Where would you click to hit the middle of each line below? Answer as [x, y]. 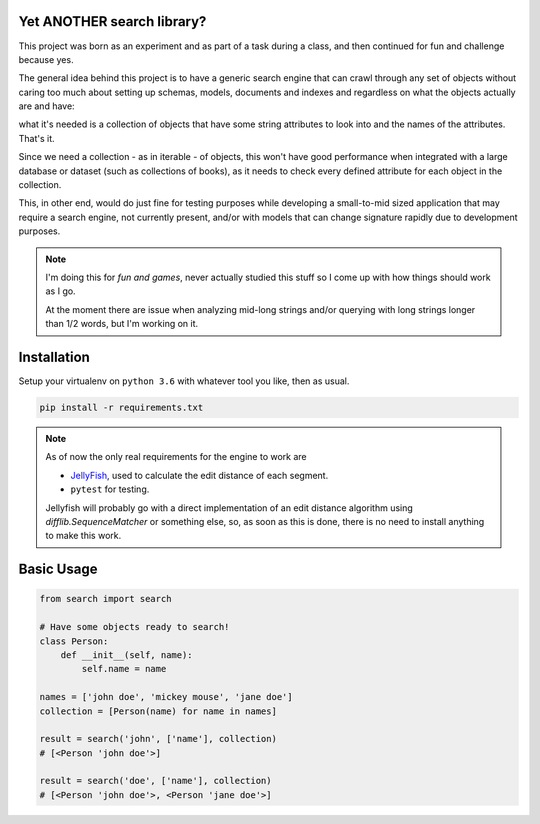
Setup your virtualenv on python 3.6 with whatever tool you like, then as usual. [184, 381]
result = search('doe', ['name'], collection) [155, 781]
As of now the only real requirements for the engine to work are [176, 457]
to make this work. [83, 536]
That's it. [36, 138]
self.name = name [124, 669]
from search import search [105, 599]
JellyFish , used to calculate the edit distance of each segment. [199, 475]
